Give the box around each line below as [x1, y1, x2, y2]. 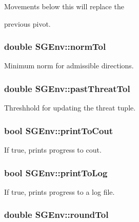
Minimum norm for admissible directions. [4, 60, 134, 71]
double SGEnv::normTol [4, 40, 106, 53]
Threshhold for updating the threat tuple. [4, 102, 136, 113]
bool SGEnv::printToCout [4, 124, 113, 137]
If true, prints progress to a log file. [4, 186, 115, 197]
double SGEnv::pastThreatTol [4, 82, 130, 95]
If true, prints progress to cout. [4, 144, 102, 155]
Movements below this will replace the [4, 1, 124, 11]
